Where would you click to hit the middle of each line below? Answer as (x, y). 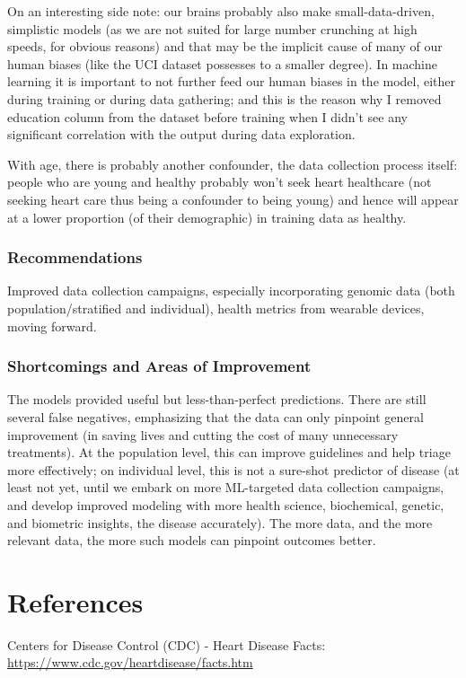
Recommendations (75, 257)
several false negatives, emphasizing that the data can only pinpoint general (215, 416)
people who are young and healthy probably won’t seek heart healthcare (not (220, 182)
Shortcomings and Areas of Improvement (159, 366)
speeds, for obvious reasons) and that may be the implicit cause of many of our (225, 46)
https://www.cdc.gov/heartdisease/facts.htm (130, 662)
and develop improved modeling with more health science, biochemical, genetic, (226, 504)
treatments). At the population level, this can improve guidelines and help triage (229, 452)
